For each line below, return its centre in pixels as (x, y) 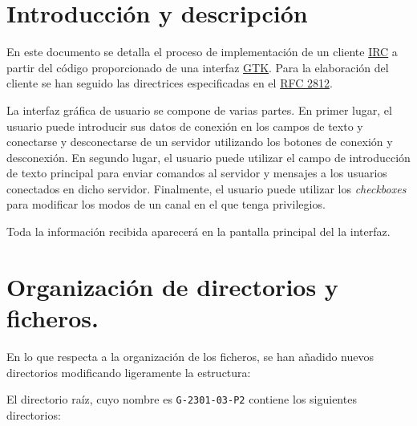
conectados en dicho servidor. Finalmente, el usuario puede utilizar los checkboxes (206, 188)
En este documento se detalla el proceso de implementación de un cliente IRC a (202, 52)
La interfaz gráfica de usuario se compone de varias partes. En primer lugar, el (199, 110)
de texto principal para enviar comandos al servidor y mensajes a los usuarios (197, 173)
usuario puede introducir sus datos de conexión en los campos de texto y (185, 126)
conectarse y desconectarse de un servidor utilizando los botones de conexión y (200, 142)
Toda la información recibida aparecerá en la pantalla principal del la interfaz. (198, 231)
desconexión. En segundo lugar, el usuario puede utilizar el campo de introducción (208, 157)
